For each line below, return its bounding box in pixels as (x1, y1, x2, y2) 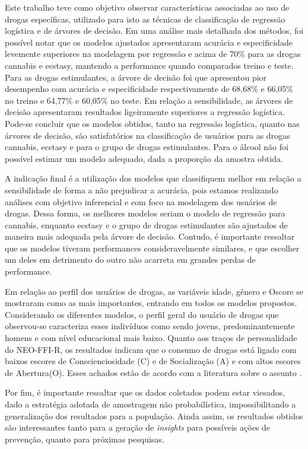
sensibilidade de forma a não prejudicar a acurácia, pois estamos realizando (5, 183, 278, 196)
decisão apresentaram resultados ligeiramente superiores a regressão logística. (5, 106, 285, 118)
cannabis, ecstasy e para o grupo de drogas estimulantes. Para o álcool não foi (5, 141, 288, 153)
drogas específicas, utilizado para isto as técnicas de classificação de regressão (5, 12, 285, 25)
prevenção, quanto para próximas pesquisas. (5, 432, 164, 445)
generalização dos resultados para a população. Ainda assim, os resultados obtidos (5, 409, 303, 422)
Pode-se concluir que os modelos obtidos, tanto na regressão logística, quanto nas (5, 117, 300, 129)
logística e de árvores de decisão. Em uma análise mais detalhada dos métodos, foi (5, 24, 304, 37)
